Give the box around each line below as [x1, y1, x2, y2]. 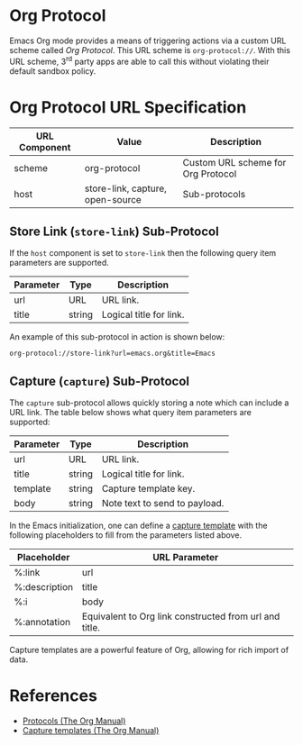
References [9, 686, 97, 706]
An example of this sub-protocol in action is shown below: [9, 332, 225, 342]
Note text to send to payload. [101, 497, 225, 510]
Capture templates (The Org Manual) [22, 725, 160, 736]
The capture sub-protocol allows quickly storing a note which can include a [9, 397, 289, 408]
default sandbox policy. [9, 65, 96, 77]
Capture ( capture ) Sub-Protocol [9, 373, 189, 388]
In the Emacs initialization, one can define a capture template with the [9, 520, 268, 531]
